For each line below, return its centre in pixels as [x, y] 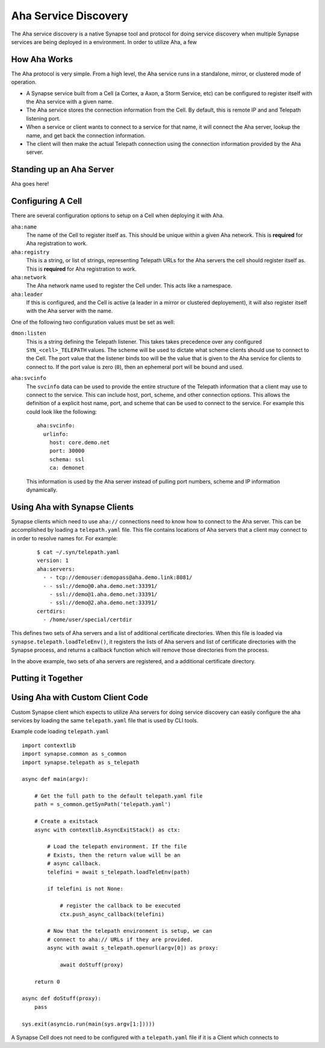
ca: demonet [67, 468]
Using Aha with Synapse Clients [73, 507]
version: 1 [53, 560]
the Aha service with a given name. [70, 102]
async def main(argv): [55, 779]
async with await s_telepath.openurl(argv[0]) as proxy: [133, 948]
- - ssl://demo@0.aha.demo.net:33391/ [100, 586]
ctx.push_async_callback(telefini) [112, 914]
